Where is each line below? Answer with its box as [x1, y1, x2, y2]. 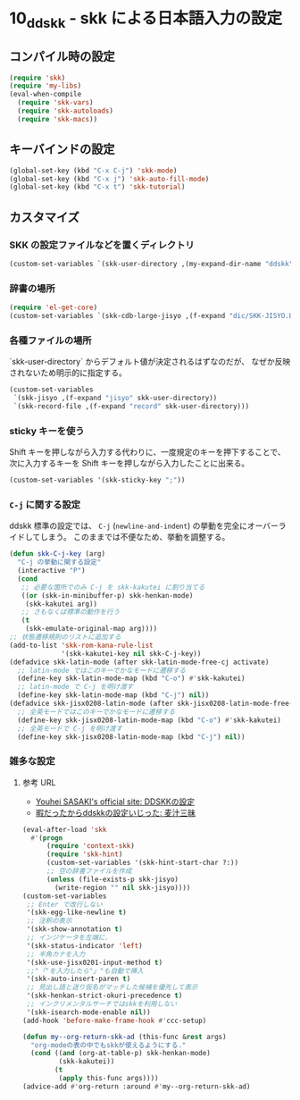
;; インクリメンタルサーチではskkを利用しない [26, 1000, 177, 1009]
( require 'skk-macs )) [17, 114, 98, 123]
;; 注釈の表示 [26, 917, 72, 926]
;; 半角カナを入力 [26, 949, 86, 959]
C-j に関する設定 [9, 498, 81, 510]
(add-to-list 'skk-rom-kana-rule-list [9, 641, 154, 650]
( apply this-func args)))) [58, 1074, 159, 1083]
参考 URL [21, 777, 56, 787]
